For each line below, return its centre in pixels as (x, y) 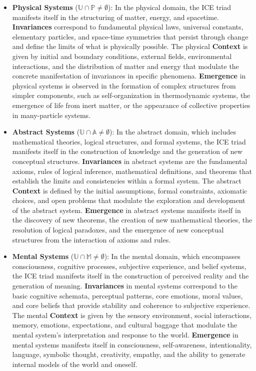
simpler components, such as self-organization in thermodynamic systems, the (131, 95)
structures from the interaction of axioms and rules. (91, 239)
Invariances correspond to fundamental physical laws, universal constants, (128, 27)
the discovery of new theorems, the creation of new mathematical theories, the (132, 220)
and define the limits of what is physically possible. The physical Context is (130, 46)
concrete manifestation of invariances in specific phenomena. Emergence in (129, 76)
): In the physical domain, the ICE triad (170, 7)
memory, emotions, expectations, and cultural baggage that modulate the (125, 325)
